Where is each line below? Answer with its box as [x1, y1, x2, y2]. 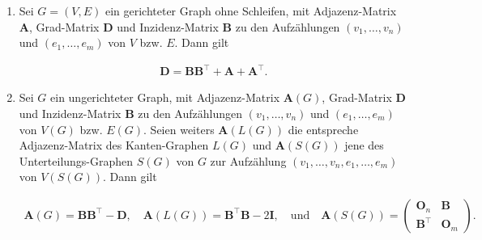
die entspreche [288, 120, 359, 137]
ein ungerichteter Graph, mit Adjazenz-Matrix [50, 89, 280, 106]
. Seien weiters [143, 120, 215, 137]
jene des [344, 137, 384, 154]
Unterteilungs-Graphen [19, 152, 134, 169]
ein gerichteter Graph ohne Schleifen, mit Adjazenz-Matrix [105, 2, 397, 19]
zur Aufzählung [210, 152, 287, 169]
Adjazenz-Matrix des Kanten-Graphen [19, 137, 209, 154]
